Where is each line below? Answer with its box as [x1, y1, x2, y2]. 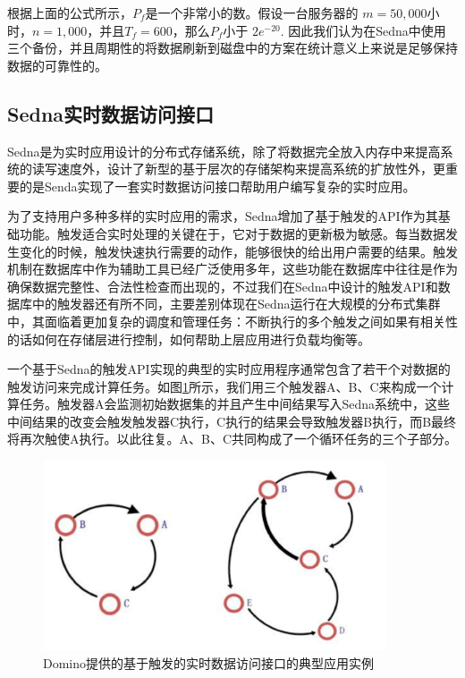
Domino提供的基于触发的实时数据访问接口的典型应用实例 [43, 653, 375, 672]
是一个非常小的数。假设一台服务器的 [145, 4, 359, 21]
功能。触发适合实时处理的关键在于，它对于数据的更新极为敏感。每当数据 [19, 224, 445, 242]
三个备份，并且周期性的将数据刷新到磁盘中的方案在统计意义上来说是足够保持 [7, 38, 458, 57]
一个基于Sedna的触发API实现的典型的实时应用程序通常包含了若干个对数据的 [7, 360, 451, 378]
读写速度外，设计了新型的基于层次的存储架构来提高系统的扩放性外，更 [31, 159, 445, 178]
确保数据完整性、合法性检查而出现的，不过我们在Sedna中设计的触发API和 [7, 276, 438, 295]
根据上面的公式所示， [7, 4, 132, 21]
